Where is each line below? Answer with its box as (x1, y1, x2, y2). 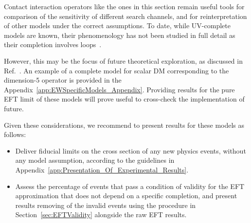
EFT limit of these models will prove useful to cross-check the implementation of (4, 94, 245, 104)
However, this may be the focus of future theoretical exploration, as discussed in (4, 55, 243, 66)
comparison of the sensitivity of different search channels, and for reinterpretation (4, 11, 247, 21)
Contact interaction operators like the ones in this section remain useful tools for (4, 1, 245, 11)
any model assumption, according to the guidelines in (15, 155, 175, 165)
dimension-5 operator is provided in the (4, 75, 122, 85)
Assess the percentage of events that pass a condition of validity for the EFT (15, 181, 245, 191)
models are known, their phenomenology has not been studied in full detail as (4, 30, 235, 40)
